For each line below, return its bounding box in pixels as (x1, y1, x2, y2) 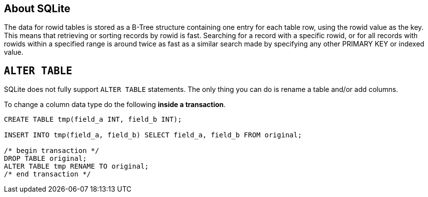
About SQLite (4, 2, 71, 15)
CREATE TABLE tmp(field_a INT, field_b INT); (4, 115, 182, 124)
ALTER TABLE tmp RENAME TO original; (4, 162, 149, 171)
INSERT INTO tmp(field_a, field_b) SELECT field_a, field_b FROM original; (4, 131, 302, 139)
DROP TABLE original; (4, 154, 87, 163)
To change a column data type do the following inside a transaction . (4, 100, 226, 109)
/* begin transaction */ (4, 147, 99, 155)
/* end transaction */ (4, 170, 91, 178)
